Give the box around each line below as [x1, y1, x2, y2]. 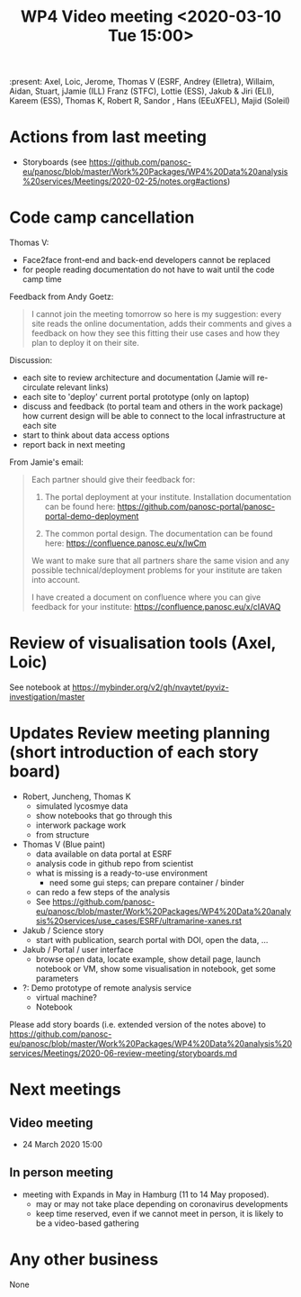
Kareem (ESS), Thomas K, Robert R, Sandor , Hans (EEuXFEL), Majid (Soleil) [9, 95, 290, 106]
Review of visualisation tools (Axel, [9, 633, 277, 654]
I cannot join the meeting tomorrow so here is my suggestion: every [31, 309, 282, 320]
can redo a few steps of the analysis [35, 886, 171, 897]
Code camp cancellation [9, 207, 195, 228]
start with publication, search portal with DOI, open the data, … [35, 934, 269, 945]
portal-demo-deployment [44, 511, 139, 522]
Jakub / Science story [22, 925, 104, 936]
